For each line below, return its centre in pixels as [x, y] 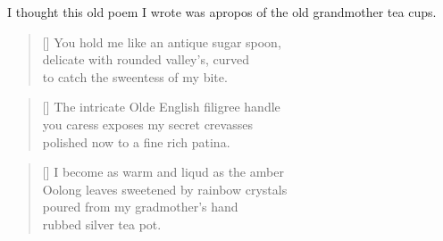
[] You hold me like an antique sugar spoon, [162, 42]
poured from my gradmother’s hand [140, 207]
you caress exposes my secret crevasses [147, 124]
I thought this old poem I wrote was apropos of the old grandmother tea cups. [222, 12]
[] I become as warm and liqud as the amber [163, 172]
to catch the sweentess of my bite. [135, 76]
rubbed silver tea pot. [102, 224]
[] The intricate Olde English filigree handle [161, 107]
